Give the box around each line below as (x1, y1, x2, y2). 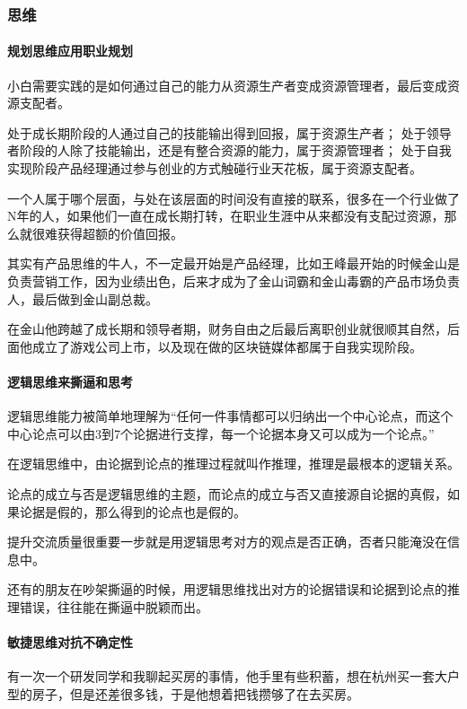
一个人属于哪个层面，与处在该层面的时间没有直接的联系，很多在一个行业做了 (7, 188, 460, 207)
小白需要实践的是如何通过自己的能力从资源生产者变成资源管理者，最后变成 (7, 75, 447, 94)
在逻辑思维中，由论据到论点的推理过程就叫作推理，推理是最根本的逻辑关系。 (7, 454, 460, 473)
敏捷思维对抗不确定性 (7, 633, 133, 652)
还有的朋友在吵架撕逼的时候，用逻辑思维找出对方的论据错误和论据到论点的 (7, 580, 447, 599)
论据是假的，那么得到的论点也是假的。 (19, 502, 246, 521)
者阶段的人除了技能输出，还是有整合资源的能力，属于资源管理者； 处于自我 (7, 141, 452, 160)
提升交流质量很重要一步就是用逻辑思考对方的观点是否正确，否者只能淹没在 (7, 532, 447, 551)
